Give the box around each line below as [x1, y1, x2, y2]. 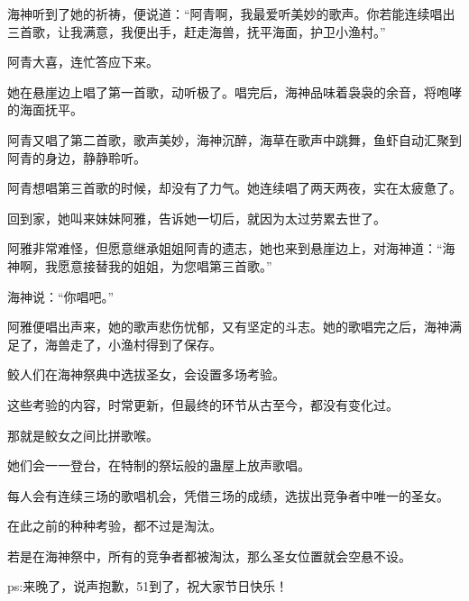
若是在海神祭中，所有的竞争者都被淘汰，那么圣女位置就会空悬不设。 [7, 546, 411, 565]
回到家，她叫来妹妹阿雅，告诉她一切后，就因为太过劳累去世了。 [7, 208, 386, 227]
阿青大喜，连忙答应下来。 [7, 52, 159, 71]
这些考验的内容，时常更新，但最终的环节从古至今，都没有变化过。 [7, 395, 399, 414]
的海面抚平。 [7, 100, 83, 119]
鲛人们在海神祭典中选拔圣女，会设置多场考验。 [7, 365, 285, 384]
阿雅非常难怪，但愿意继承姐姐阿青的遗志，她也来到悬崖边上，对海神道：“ [7, 239, 443, 258]
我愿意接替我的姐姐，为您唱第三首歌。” [44, 256, 272, 275]
